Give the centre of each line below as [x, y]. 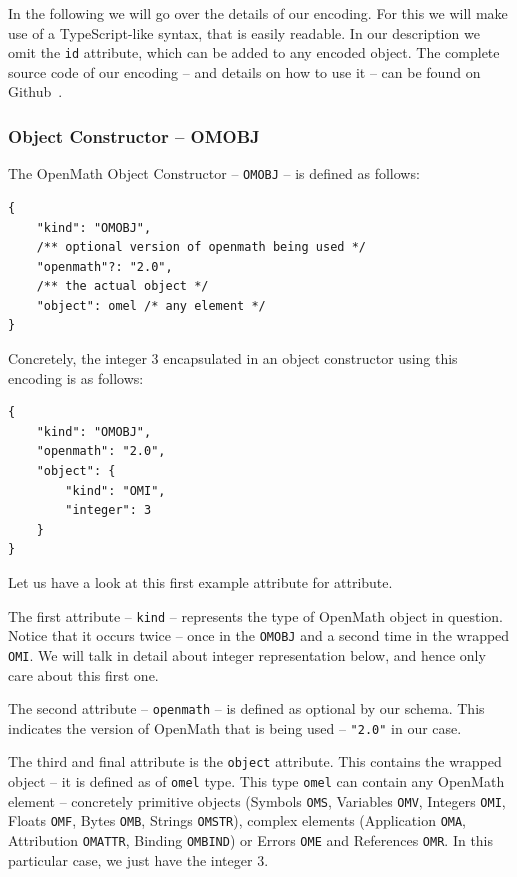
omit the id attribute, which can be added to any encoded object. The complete [254, 52]
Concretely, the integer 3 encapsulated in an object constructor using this [233, 358]
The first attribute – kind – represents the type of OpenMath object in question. [256, 615]
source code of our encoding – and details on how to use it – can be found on [244, 71]
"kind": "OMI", [115, 490]
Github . [35, 91]
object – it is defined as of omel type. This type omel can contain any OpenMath [256, 781]
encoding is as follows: [76, 377]
